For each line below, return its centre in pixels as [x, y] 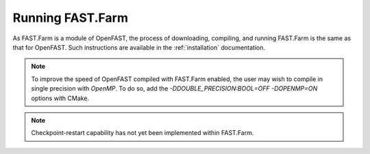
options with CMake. [60, 98]
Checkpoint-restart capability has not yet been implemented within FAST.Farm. [143, 133]
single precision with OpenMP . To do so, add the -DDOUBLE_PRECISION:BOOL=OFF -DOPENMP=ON [174, 89]
